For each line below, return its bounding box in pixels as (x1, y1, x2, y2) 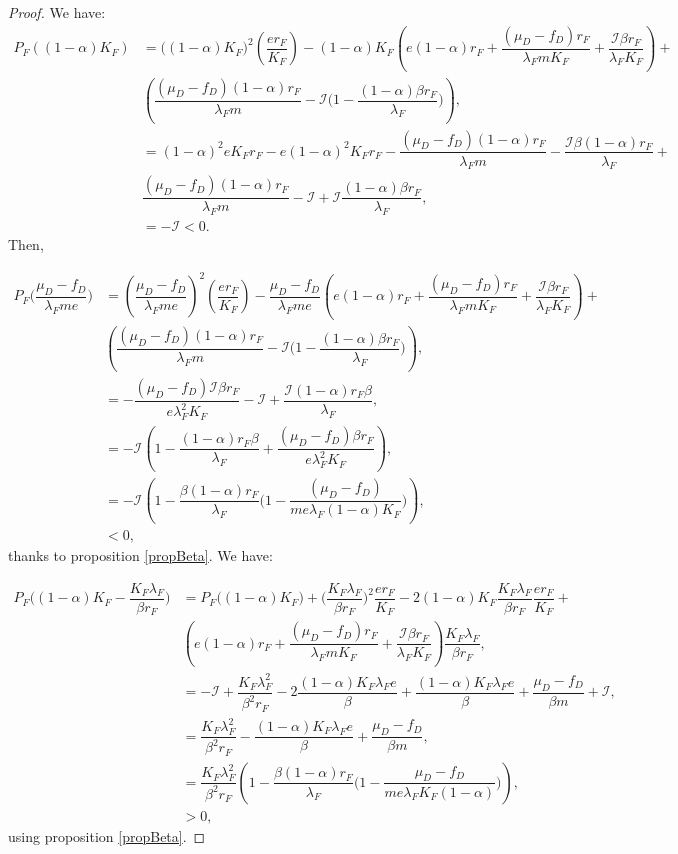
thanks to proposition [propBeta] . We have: (8, 545, 273, 566)
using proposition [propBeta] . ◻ (8, 825, 206, 846)
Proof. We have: (8, 2, 106, 22)
